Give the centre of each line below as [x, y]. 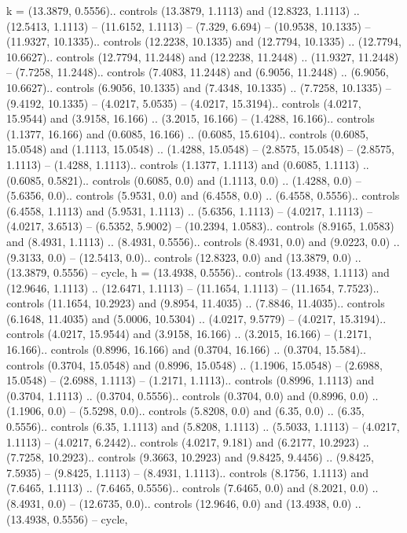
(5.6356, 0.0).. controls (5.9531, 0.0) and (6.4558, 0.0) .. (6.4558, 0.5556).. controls [203, 195]
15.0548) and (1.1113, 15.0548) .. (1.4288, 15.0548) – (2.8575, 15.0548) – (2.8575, [200, 149]
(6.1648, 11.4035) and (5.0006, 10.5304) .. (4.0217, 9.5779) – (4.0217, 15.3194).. [196, 318]
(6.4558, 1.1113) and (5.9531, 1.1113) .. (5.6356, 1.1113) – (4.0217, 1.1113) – [189, 210]
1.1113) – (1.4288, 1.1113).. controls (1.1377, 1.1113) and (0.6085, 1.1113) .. [188, 164]
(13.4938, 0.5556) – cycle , [67, 518]
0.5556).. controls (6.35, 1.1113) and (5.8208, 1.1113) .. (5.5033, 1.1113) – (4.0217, [203, 426]
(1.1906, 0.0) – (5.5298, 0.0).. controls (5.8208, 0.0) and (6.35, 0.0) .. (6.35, [185, 411]
